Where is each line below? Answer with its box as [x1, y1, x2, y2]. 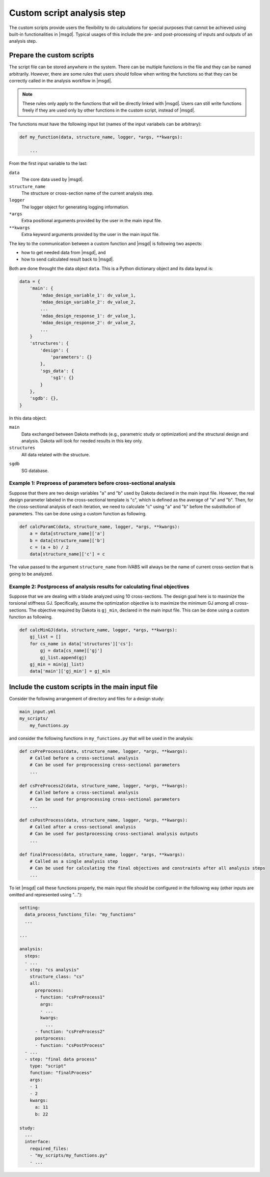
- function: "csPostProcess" [35, 1042, 105, 1048]
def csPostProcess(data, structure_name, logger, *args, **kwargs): [19, 817, 188, 823]
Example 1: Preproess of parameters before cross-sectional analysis [9, 480, 176, 487]
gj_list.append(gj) [40, 654, 87, 660]
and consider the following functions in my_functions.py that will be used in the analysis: [9, 735, 194, 741]
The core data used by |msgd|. [21, 177, 84, 182]
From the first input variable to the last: [9, 160, 88, 167]
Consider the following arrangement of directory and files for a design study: [9, 696, 164, 702]
